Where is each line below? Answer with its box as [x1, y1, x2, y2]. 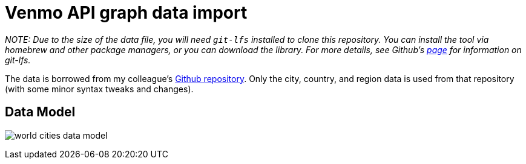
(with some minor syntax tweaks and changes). [5, 83, 194, 94]
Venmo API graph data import [5, 2, 248, 23]
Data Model [5, 104, 76, 120]
